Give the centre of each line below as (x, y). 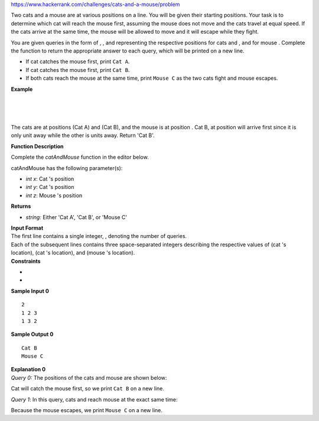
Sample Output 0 (32, 334)
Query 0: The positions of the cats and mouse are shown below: (89, 377)
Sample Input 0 (30, 291)
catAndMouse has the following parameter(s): (67, 168)
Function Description (38, 146)
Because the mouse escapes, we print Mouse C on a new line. (87, 410)
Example (22, 89)
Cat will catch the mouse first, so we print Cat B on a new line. (88, 389)
